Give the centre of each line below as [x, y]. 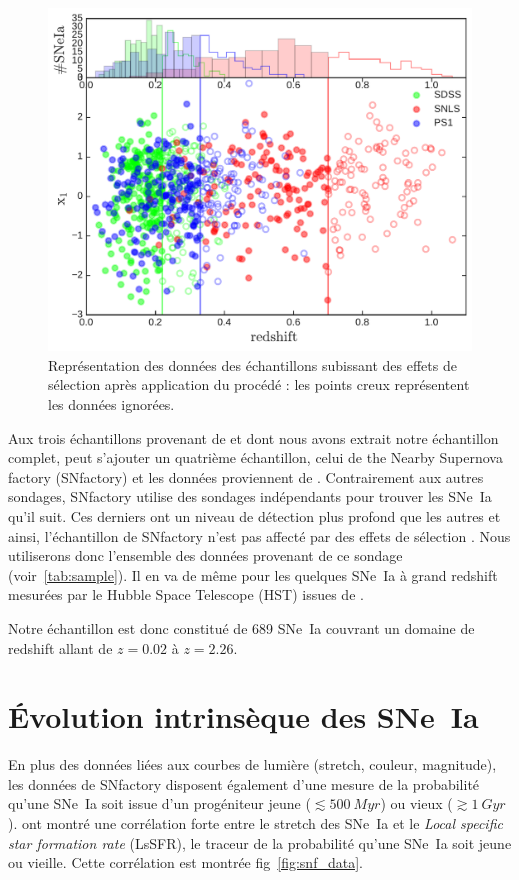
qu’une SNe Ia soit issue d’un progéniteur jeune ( [159, 803]
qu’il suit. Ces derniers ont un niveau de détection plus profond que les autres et [254, 516]
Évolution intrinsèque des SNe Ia [243, 716]
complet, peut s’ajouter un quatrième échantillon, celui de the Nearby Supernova [255, 457]
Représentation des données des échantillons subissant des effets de [252, 364]
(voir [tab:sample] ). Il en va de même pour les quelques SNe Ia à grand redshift [253, 574]
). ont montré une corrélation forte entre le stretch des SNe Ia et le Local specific [255, 823]
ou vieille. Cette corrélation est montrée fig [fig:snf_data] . [185, 862]
